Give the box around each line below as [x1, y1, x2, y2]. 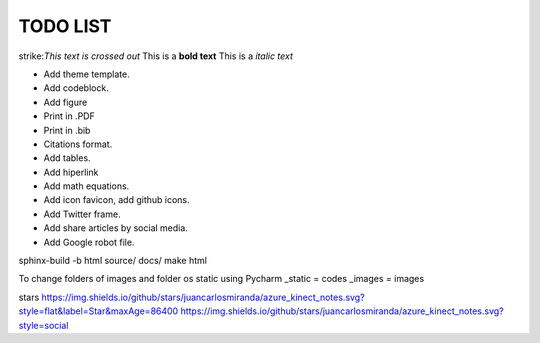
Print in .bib [43, 124, 91, 136]
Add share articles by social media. [43, 222, 189, 234]
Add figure [43, 96, 88, 108]
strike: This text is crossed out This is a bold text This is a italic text [18, 50, 294, 62]
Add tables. [43, 152, 91, 164]
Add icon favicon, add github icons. [43, 194, 190, 206]
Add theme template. [43, 68, 130, 80]
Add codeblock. [43, 82, 109, 94]
